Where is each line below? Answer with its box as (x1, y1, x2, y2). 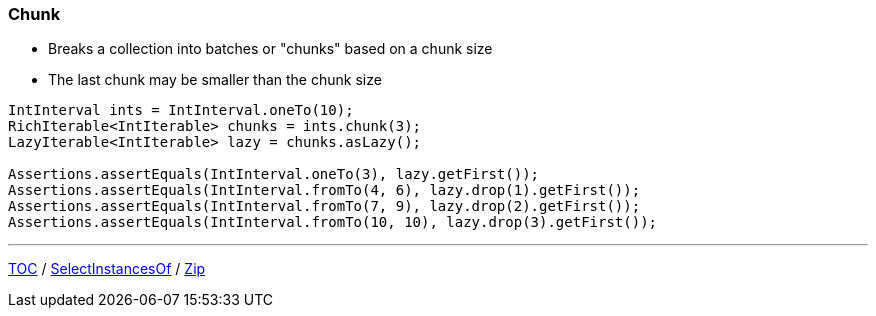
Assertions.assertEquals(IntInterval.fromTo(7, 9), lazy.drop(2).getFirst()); (8, 198, 641, 215)
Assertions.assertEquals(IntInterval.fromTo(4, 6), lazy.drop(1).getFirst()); (8, 182, 641, 199)
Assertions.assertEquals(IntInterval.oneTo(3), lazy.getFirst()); (8, 166, 540, 183)
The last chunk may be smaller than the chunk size (48, 71, 382, 89)
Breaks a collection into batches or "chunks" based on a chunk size (48, 40, 493, 58)
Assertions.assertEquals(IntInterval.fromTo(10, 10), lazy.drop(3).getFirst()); (8, 214, 658, 231)
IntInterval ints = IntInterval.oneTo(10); (8, 102, 354, 119)
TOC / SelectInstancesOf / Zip (8, 260, 206, 278)
